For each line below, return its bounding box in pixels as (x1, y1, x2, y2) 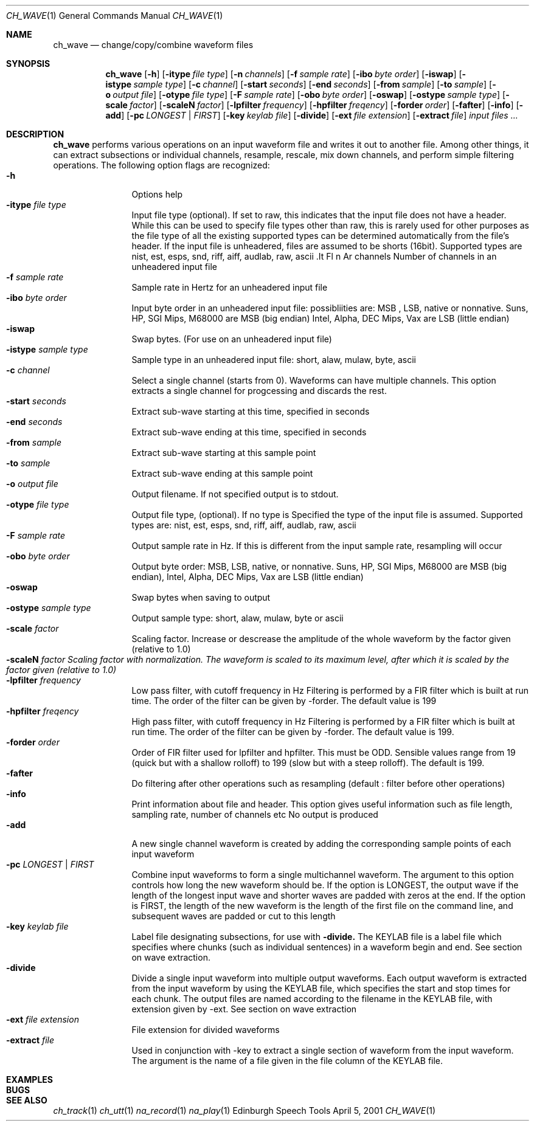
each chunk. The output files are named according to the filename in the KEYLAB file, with (131, 993, 493, 1004)
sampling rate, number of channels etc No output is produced (131, 809, 378, 820)
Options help (131, 189, 183, 199)
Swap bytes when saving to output (131, 592, 271, 603)
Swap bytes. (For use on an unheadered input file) (131, 334, 332, 344)
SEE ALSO (6, 1095, 47, 1105)
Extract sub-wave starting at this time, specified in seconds (131, 406, 370, 416)
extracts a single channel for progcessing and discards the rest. (131, 385, 387, 396)
